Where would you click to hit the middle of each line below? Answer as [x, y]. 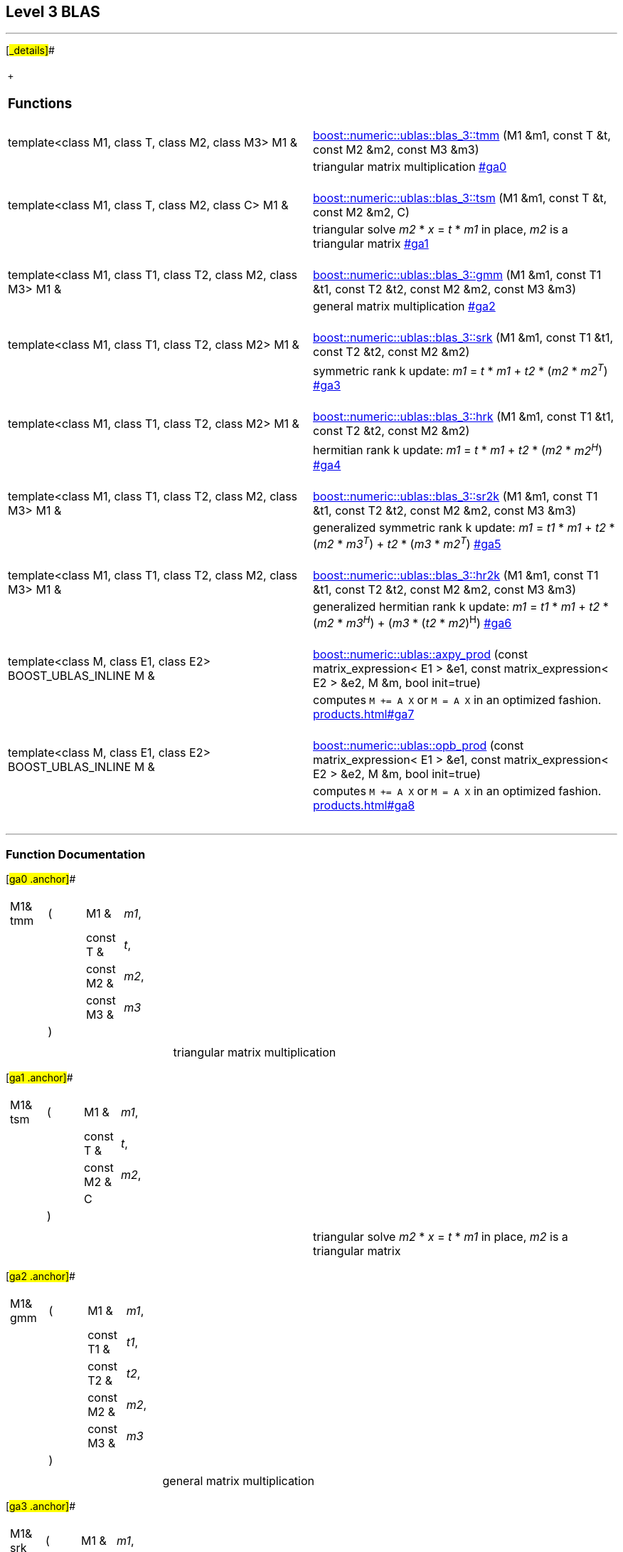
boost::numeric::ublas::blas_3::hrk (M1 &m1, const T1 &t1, [464, 417]
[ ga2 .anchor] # [41, 1276]
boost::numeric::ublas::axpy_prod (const [421, 655]
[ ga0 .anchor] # [41, 879]
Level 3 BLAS [53, 12]
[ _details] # [30, 51]
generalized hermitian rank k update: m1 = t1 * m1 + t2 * [461, 606]
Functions [40, 104]
